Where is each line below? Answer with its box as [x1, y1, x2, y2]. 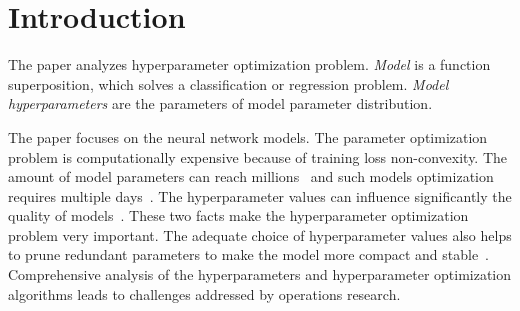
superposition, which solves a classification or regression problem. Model [8, 73, 449, 94]
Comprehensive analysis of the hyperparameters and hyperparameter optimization [8, 264, 512, 285]
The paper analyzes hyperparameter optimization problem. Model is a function [8, 54, 491, 75]
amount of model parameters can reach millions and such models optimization [8, 166, 494, 187]
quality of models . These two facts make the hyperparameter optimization [8, 205, 469, 226]
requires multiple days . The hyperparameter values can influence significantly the [8, 185, 512, 206]
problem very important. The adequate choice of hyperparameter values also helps [8, 224, 512, 245]
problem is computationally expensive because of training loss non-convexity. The [8, 146, 508, 167]
